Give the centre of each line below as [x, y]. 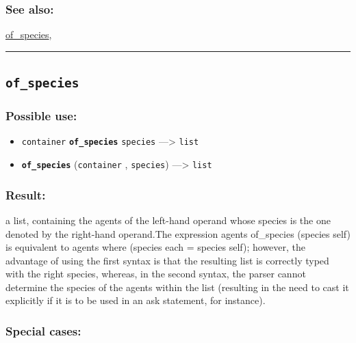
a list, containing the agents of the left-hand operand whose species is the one [168, 220]
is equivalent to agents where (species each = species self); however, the [156, 247]
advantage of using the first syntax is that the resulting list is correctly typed [167, 260]
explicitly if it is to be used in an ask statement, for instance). [136, 300]
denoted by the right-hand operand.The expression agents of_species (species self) [178, 233]
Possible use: [41, 116]
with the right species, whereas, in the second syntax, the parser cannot [156, 274]
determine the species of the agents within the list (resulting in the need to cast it [177, 287]
